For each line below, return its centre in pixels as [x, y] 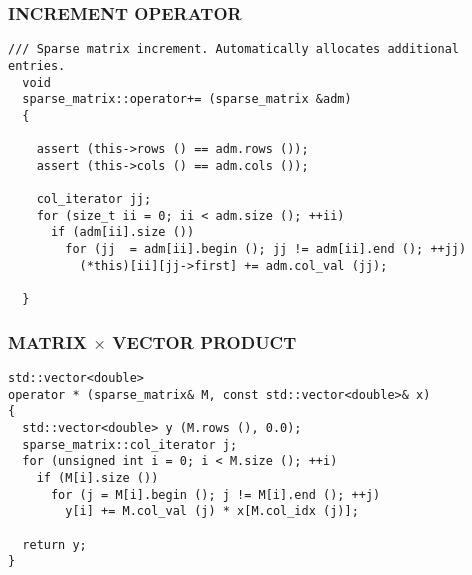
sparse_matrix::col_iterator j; [130, 444]
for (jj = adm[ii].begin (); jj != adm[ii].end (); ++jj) [266, 249]
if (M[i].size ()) [97, 477]
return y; [54, 544]
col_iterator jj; [94, 199]
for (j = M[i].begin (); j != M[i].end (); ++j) [215, 494]
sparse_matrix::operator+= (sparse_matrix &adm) [187, 99]
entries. [37, 65]
